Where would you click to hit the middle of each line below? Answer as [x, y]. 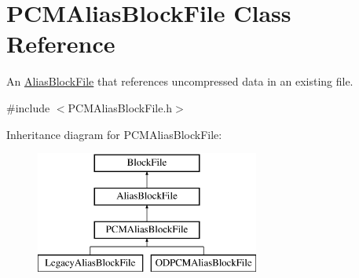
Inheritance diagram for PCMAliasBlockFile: [114, 134]
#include [28, 107]
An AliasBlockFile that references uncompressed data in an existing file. [180, 81]
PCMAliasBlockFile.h [120, 107]
